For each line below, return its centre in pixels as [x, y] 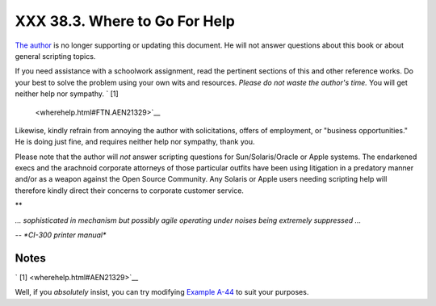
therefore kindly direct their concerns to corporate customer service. [129, 191]
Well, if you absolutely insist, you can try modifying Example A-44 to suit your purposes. [162, 292]
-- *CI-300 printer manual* [61, 235]
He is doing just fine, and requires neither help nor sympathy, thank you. [135, 142]
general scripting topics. [55, 56]
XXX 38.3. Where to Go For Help [125, 21]
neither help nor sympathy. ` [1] [67, 94]
